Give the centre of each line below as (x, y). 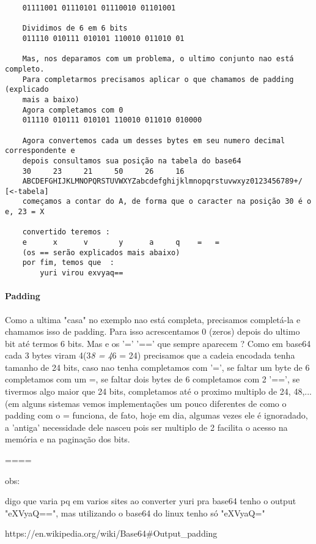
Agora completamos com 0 (73, 110)
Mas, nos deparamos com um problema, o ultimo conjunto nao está (158, 59)
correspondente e (40, 151)
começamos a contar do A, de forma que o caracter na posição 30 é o (167, 202)
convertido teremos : (66, 232)
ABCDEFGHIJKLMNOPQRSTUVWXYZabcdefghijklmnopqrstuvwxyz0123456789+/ (162, 181)
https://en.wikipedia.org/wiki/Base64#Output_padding (111, 533)
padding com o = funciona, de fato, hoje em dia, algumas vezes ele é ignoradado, (156, 415)
